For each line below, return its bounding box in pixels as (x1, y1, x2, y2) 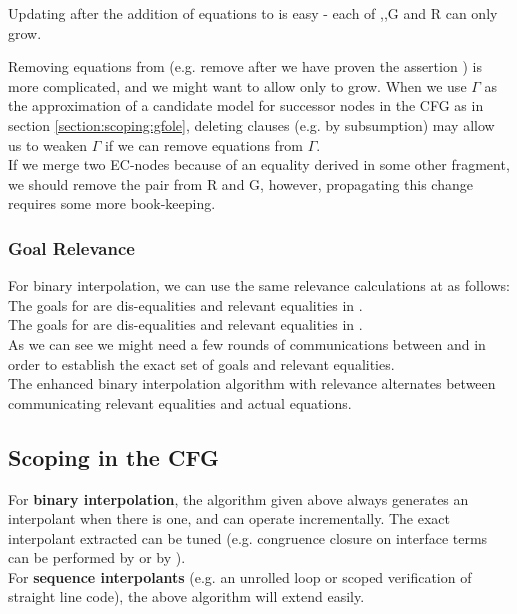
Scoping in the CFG (8, 441, 219, 472)
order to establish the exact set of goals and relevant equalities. (8, 353, 395, 374)
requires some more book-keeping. (8, 193, 216, 214)
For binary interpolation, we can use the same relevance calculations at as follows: (8, 275, 510, 296)
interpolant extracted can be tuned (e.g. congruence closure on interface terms (8, 527, 488, 548)
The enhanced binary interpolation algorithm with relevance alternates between (8, 373, 496, 394)
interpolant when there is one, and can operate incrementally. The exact (8, 508, 451, 529)
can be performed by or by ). (8, 547, 186, 568)
